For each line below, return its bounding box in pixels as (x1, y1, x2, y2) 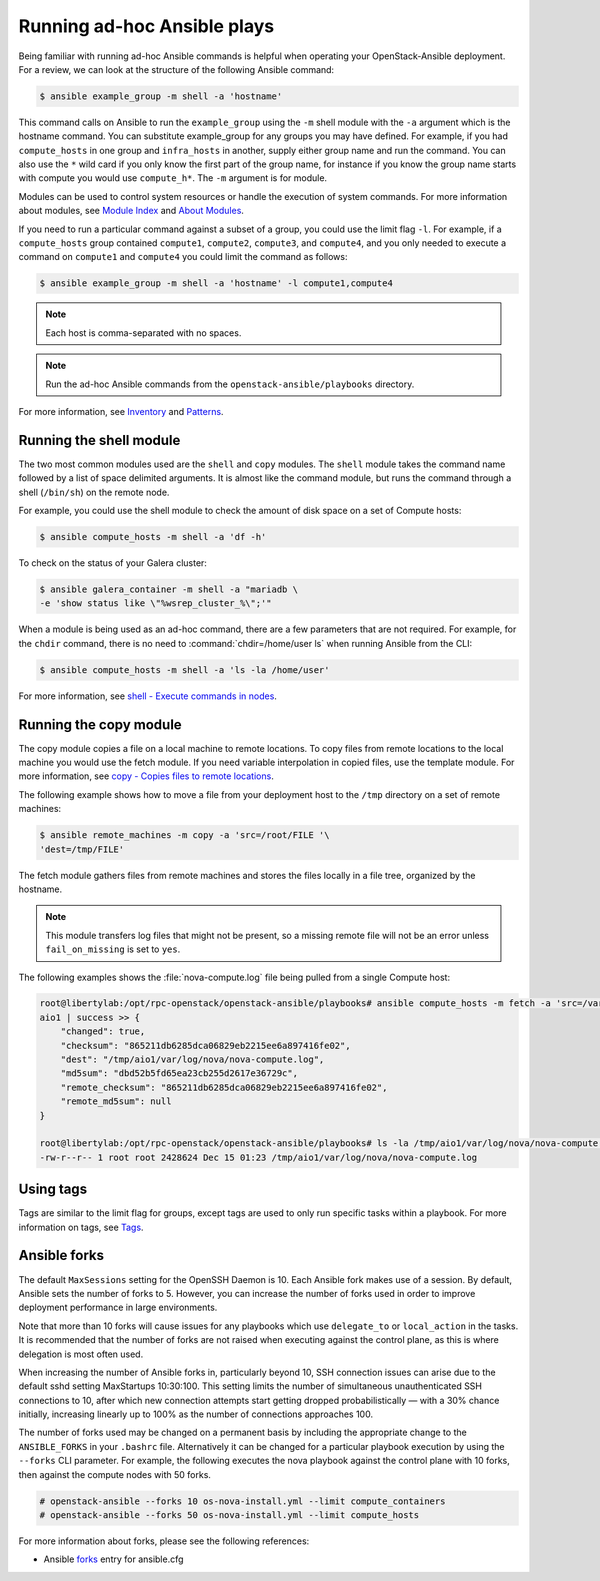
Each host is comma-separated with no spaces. (45, 326, 242, 339)
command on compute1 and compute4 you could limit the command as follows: (18, 251, 348, 263)
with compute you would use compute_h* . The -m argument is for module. (18, 172, 328, 184)
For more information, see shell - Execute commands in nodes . (18, 690, 277, 702)
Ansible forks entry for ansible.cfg (43, 1553, 184, 1565)
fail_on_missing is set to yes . (45, 943, 181, 955)
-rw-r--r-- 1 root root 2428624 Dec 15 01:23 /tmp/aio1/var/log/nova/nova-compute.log (39, 1151, 478, 1163)
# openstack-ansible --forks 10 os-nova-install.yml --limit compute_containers (39, 1495, 446, 1507)
